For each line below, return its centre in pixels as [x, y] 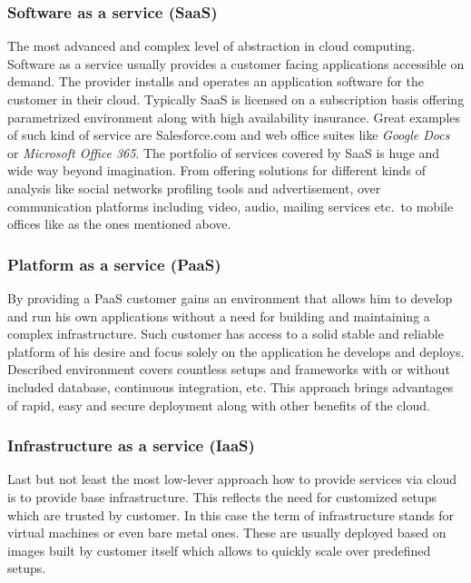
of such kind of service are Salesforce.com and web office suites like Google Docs [229, 135]
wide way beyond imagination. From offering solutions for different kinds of [217, 170]
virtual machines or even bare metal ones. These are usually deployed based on [227, 533]
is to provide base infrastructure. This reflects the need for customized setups [222, 496]
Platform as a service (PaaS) [114, 264]
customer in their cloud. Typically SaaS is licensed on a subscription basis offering [236, 99]
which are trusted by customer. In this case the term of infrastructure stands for [231, 514]
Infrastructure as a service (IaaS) [131, 445]
